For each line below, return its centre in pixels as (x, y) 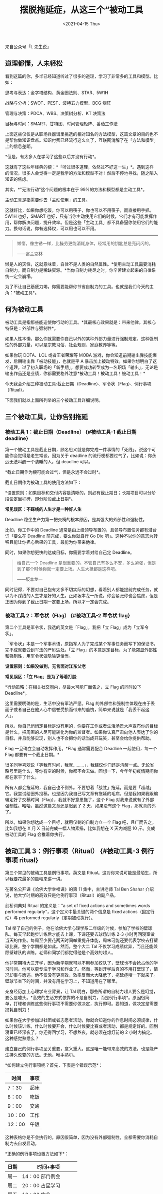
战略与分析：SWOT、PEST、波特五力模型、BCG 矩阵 (58, 103)
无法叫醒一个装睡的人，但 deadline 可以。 (51, 462)
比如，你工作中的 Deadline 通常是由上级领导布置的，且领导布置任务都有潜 (79, 530)
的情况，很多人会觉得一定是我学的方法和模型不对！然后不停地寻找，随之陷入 (81, 173)
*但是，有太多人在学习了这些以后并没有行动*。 (52, 156)
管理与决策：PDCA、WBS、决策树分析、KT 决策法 (55, 113)
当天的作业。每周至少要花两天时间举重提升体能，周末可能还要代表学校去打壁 (81, 940)
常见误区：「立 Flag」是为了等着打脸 (41, 676)
